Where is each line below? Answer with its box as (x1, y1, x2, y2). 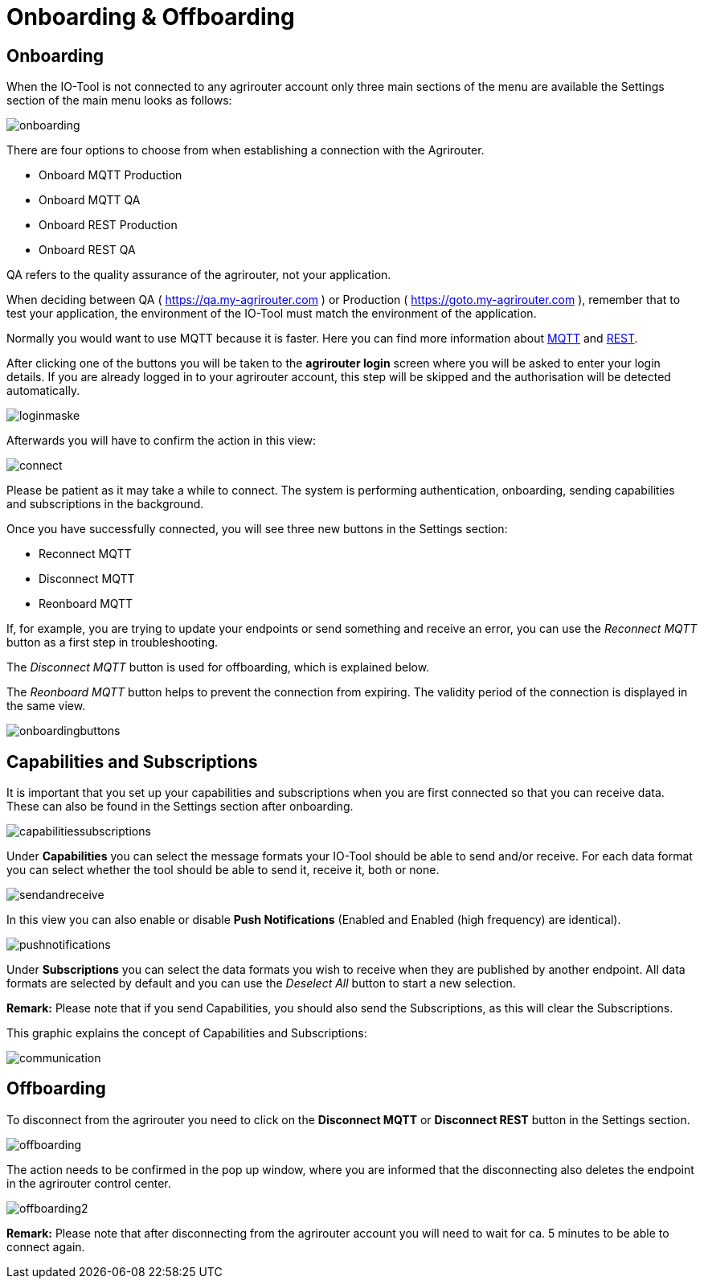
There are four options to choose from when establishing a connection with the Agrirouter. (6, 143, 485, 158)
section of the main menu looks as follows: (6, 93, 232, 108)
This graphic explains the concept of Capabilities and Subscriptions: (6, 1026, 367, 1041)
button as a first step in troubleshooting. (6, 635, 219, 650)
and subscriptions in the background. (6, 497, 204, 511)
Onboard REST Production (39, 218, 178, 232)
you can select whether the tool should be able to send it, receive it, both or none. (6, 863, 440, 877)
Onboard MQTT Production (39, 168, 182, 183)
